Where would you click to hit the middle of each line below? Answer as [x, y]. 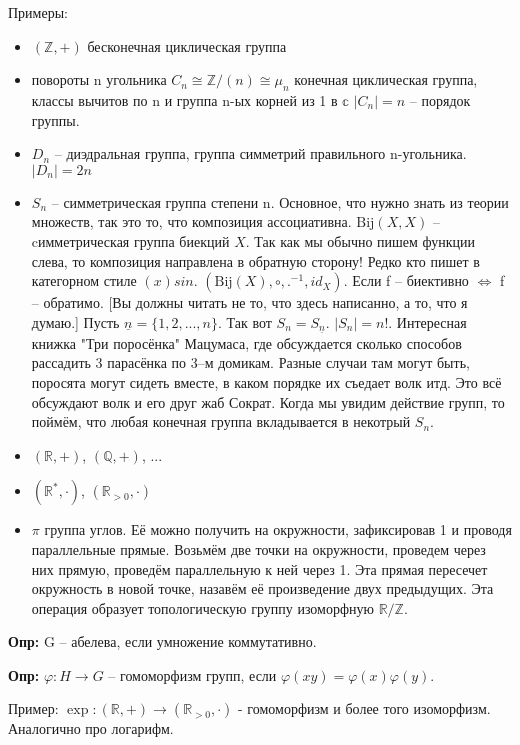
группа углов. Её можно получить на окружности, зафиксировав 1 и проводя [278, 529]
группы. [55, 119]
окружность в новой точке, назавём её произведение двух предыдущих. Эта [262, 588]
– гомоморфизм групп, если [192, 674]
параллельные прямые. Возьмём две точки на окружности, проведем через [258, 548]
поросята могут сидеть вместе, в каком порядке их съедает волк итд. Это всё [266, 381]
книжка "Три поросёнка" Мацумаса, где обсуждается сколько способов [246, 342]
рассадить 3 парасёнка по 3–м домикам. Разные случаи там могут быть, [250, 362]
